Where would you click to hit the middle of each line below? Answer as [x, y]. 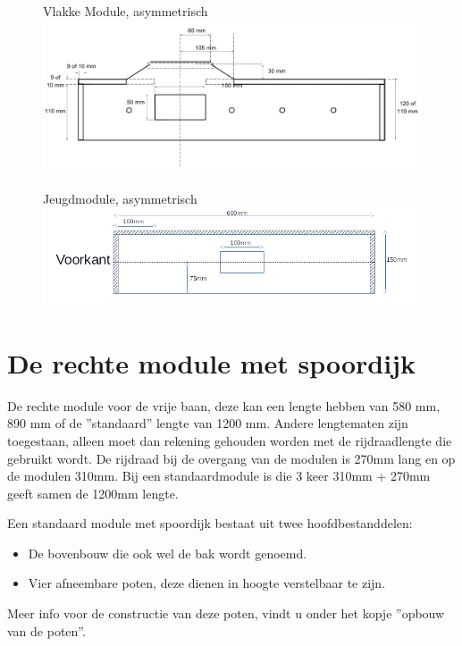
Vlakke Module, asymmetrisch [126, 11]
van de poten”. [46, 630]
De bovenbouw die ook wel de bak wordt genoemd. [168, 553]
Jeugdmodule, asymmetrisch [120, 198]
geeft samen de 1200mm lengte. [93, 493]
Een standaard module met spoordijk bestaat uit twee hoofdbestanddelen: [210, 523]
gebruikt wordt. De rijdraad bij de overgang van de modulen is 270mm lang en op [231, 458]
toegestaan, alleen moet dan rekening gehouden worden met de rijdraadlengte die [230, 440]
